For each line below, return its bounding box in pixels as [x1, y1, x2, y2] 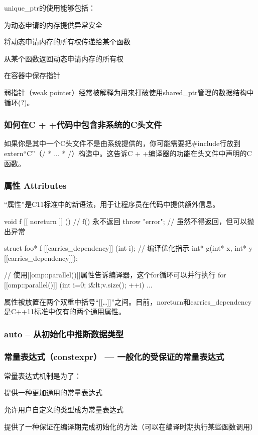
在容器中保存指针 [4, 70, 60, 81]
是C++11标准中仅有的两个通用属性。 [4, 306, 125, 317]
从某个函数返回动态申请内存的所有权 [4, 53, 123, 63]
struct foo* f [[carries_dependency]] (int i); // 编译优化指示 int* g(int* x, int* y [4, 243, 252, 253]
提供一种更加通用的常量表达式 [4, 387, 102, 398]
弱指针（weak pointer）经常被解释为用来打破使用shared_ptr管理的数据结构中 [4, 87, 254, 97]
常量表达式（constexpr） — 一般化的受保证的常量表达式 [4, 350, 224, 363]
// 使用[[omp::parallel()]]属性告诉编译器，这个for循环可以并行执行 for [4, 269, 226, 280]
